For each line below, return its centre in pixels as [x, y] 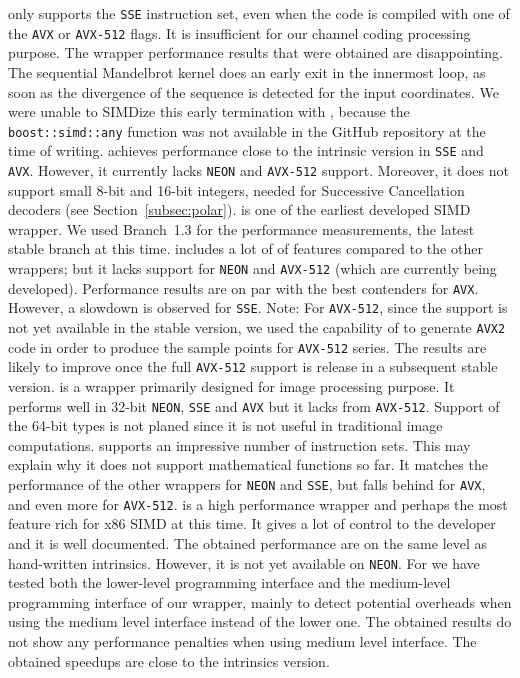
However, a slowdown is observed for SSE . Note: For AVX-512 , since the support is [258, 307]
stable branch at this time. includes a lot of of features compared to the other [245, 248]
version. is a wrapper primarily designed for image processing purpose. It [231, 385]
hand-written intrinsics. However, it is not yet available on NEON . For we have [244, 562]
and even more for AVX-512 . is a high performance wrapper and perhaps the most [258, 503]
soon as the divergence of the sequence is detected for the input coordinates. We [253, 91]
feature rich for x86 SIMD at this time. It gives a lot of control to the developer [252, 523]
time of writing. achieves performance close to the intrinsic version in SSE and [246, 150]
